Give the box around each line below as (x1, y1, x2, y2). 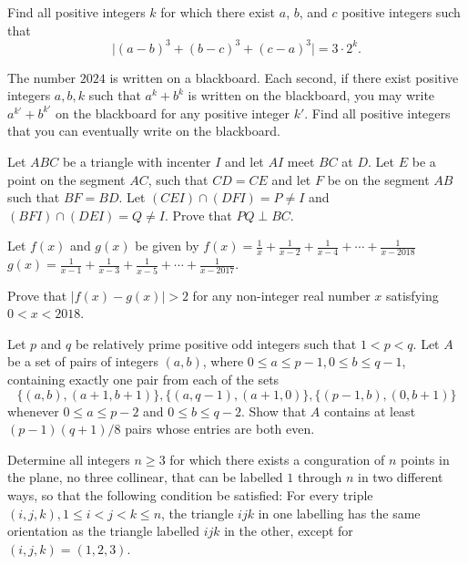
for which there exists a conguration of (169, 449, 385, 468)
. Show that (240, 401, 307, 420)
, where (202, 352, 244, 371)
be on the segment (327, 169, 430, 189)
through (297, 467, 342, 487)
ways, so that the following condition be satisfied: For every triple (7, 485, 373, 504)
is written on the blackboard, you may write (188, 86, 435, 105)
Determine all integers (7, 449, 130, 468)
